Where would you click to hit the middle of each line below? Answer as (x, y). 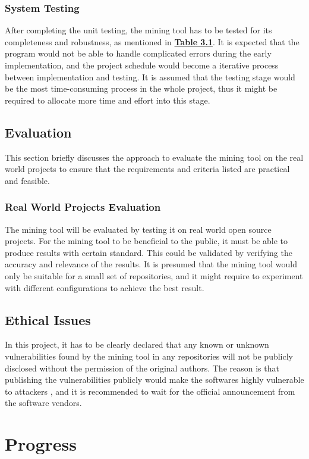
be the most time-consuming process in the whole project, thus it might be (141, 88)
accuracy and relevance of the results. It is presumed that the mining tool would (151, 264)
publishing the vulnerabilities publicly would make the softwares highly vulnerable (154, 380)
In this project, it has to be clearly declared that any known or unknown (137, 344)
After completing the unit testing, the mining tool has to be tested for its (138, 30)
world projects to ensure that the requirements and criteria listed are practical (147, 169)
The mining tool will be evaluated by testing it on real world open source (138, 229)
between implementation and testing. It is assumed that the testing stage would (150, 76)
